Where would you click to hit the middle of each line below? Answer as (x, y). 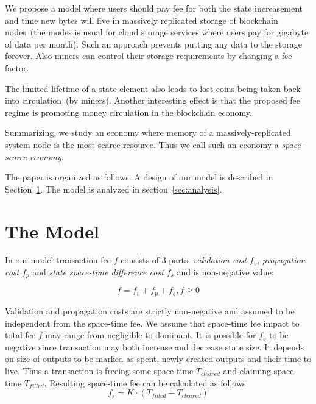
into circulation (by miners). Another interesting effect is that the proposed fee (153, 100)
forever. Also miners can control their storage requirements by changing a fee (149, 56)
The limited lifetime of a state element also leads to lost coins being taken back (153, 88)
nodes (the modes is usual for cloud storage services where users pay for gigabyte (157, 32)
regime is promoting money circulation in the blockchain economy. (128, 112)
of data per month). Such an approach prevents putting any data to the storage (154, 44)
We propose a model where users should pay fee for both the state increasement (154, 8)
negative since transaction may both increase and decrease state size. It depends (154, 346)
